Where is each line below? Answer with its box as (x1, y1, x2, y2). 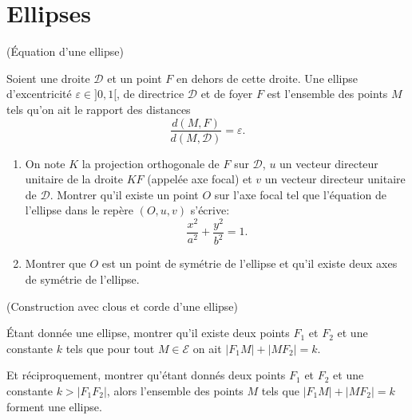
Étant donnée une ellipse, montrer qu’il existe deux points (6, 324, 290, 341)
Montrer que (25, 255, 86, 272)
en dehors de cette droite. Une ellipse (176, 69, 358, 86)
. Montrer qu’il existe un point (50, 186, 199, 202)
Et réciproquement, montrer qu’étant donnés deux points (6, 367, 286, 383)
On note (25, 155, 65, 171)
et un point (107, 69, 162, 86)
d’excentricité (6, 85, 72, 102)
